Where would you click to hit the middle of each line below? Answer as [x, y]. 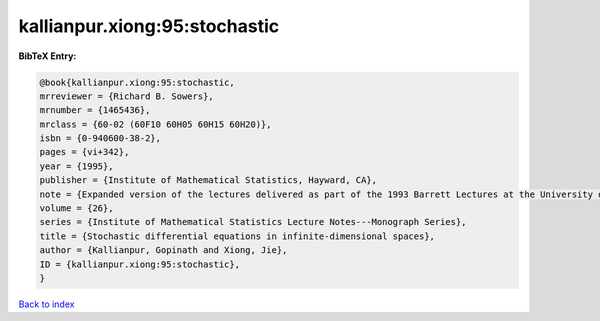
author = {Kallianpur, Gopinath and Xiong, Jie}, [163, 250]
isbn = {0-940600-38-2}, [100, 138]
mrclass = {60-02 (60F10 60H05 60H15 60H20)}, [155, 124]
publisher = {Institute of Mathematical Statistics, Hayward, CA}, [208, 180]
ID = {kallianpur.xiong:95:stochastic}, [139, 264]
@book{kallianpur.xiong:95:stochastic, [137, 82]
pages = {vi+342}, [84, 152]
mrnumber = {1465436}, [95, 110]
